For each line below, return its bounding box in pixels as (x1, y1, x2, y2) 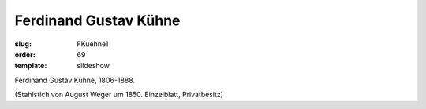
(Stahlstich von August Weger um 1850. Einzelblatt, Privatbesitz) (14, 90, 224, 100)
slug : (14, 39, 32, 49)
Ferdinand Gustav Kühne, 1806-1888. (14, 75, 136, 85)
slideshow (77, 61, 110, 71)
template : (14, 61, 47, 71)
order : (14, 49, 35, 59)
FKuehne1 (77, 39, 109, 49)
